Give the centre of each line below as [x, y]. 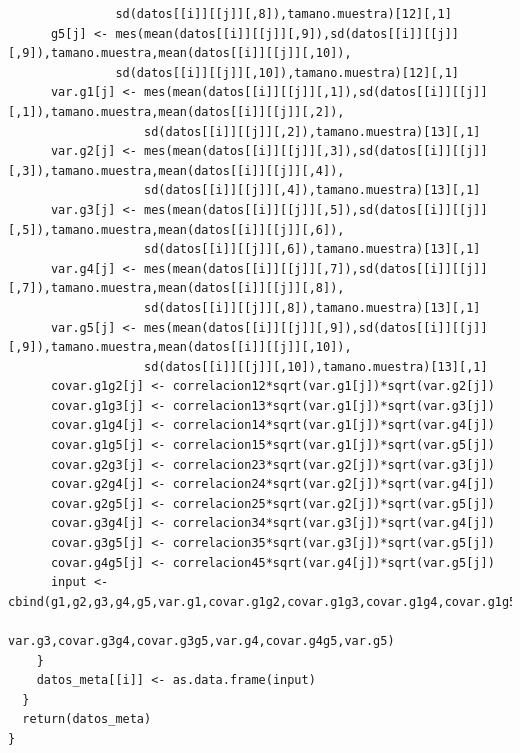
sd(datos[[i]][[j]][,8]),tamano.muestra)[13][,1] [312, 307]
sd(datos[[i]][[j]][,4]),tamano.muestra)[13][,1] [312, 190]
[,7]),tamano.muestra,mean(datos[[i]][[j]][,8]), [176, 288]
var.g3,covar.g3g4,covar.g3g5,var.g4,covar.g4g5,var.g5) [201, 641]
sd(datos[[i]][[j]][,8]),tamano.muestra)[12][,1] [283, 14]
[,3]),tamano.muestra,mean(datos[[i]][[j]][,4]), [176, 170]
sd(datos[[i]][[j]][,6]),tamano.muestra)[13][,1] [312, 249]
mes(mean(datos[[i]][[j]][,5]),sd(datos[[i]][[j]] [316, 209]
